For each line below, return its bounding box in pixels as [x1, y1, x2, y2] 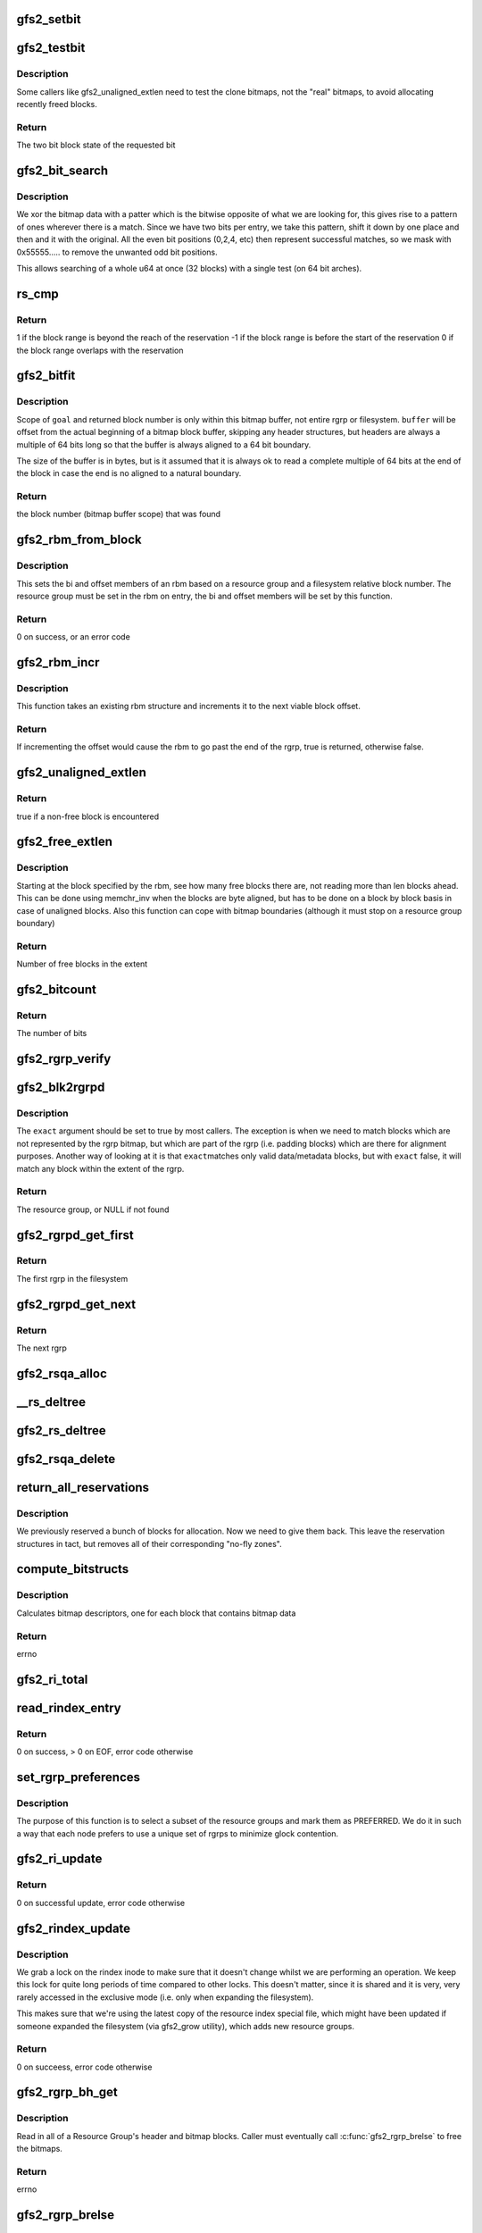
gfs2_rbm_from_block [16, 532, 142, 548]
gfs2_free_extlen [16, 834, 113, 849]
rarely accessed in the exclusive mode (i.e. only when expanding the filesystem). [16, 1992, 314, 2003]
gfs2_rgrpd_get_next [16, 1296, 137, 1312]
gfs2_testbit [16, 40, 86, 55]
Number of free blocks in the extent [16, 958, 148, 969]
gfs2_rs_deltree [16, 1423, 106, 1438]
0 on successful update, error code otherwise [16, 1897, 186, 1908]
